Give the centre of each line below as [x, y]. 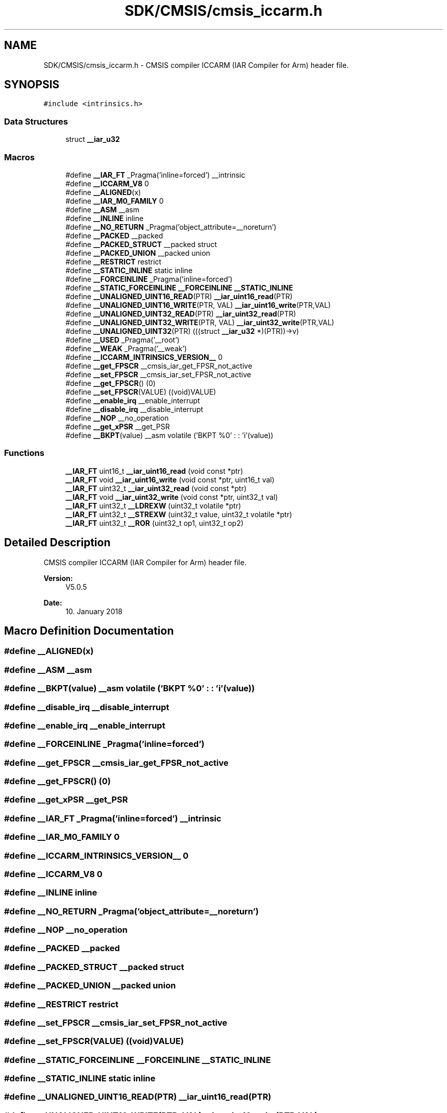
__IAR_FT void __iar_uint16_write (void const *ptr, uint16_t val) [170, 479]
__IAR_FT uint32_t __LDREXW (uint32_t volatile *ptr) [153, 505]
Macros [19, 157]
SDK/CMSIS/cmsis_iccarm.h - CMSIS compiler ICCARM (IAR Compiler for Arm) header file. [196, 65]
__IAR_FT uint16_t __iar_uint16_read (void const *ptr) [154, 471]
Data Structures [36, 121]
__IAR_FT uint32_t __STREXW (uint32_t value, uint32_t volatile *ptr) [179, 514]
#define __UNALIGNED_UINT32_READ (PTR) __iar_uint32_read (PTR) [181, 313]
